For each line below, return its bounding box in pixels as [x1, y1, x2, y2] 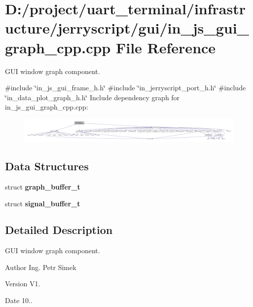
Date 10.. [5, 295, 33, 306]
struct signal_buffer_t [5, 198, 80, 208]
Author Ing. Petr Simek [5, 262, 76, 272]
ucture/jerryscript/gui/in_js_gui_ [5, 18, 249, 38]
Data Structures [5, 158, 89, 174]
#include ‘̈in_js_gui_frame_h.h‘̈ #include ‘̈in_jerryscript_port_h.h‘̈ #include [5, 82, 246, 93]
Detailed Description [5, 222, 113, 237]
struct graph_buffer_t [5, 181, 80, 192]
